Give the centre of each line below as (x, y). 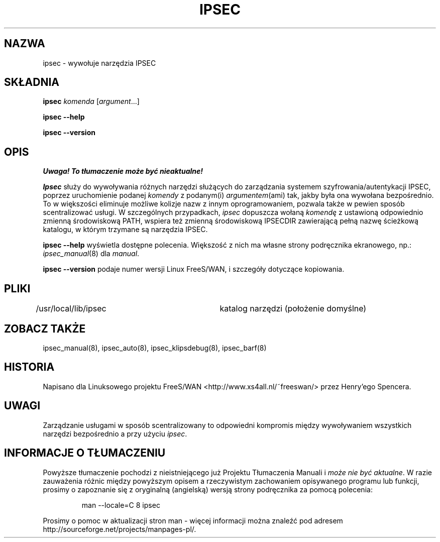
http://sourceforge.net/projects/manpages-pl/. (120, 529)
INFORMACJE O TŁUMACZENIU (85, 453)
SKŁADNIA (32, 82)
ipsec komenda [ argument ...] (91, 101)
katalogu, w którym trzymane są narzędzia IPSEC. (125, 230)
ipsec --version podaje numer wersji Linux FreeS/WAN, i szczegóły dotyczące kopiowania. (194, 269)
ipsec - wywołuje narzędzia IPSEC (99, 63)
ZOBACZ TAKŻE (45, 329)
